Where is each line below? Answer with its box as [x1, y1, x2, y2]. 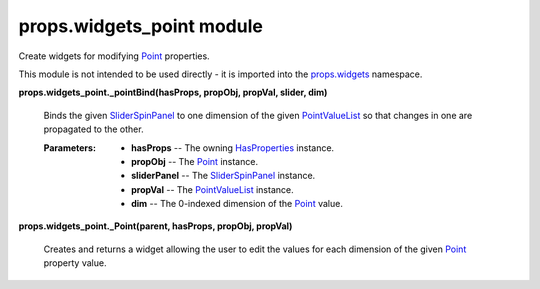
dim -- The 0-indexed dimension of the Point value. [131, 198, 344, 210]
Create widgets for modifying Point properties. [18, 50, 210, 62]
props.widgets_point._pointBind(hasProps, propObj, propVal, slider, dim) [18, 86, 328, 99]
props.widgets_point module [18, 15, 264, 37]
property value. [43, 257, 107, 269]
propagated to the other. [43, 123, 144, 135]
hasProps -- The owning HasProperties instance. [131, 141, 335, 154]
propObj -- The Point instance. [131, 155, 259, 167]
